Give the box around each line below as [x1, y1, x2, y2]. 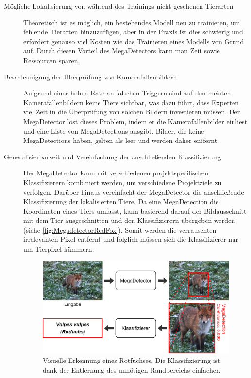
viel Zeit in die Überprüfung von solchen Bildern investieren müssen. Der [23, 107, 240, 117]
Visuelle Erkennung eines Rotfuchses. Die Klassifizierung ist [43, 355, 220, 365]
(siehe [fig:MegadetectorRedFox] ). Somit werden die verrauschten [23, 224, 217, 235]
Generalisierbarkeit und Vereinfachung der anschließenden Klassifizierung [4, 151, 221, 161]
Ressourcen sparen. [23, 55, 80, 65]
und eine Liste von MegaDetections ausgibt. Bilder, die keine [23, 126, 204, 136]
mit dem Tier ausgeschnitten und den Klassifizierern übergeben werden [23, 215, 235, 225]
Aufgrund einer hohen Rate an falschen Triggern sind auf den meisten [23, 88, 231, 98]
